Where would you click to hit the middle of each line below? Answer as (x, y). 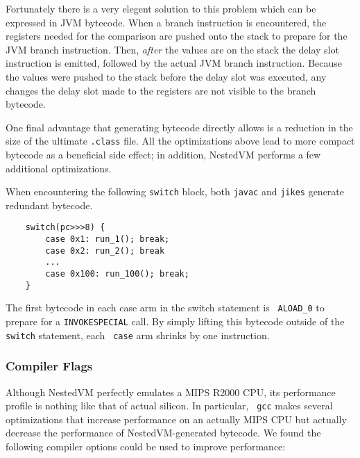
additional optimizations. (59, 168)
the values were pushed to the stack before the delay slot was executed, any (166, 76)
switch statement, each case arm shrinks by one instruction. (138, 335)
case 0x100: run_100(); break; (117, 274)
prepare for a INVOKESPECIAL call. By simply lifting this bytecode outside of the (175, 321)
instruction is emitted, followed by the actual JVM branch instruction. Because (174, 63)
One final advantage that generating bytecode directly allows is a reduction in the (179, 127)
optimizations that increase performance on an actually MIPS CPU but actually (176, 419)
